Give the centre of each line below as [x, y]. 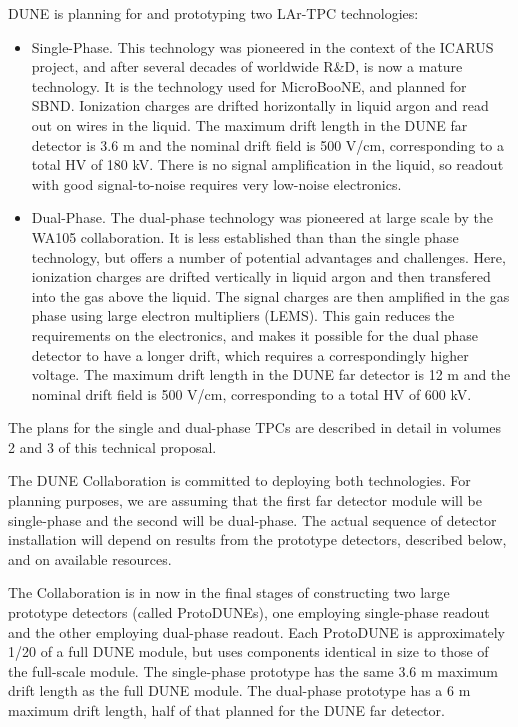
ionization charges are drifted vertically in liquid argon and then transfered [261, 276]
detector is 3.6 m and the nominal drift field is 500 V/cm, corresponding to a [267, 144]
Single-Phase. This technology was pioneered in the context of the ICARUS [262, 46]
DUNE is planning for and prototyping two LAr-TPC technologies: [213, 13]
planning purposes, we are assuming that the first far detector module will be [245, 500]
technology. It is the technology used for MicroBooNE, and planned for [249, 85]
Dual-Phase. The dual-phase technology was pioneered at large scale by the [262, 217]
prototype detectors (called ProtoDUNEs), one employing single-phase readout [249, 612]
